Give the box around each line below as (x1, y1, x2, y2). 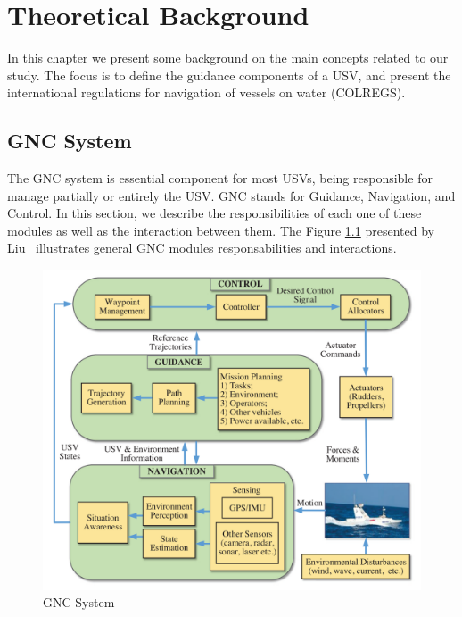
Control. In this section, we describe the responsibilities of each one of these (7, 204, 422, 222)
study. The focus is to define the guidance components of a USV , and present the (7, 65, 451, 84)
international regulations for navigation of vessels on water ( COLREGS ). (7, 83, 406, 102)
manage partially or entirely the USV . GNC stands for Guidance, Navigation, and (7, 186, 456, 204)
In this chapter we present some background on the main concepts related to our (7, 48, 449, 67)
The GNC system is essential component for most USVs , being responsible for (7, 169, 433, 188)
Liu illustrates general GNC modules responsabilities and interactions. (7, 238, 397, 257)
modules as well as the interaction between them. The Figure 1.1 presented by (7, 221, 434, 239)
